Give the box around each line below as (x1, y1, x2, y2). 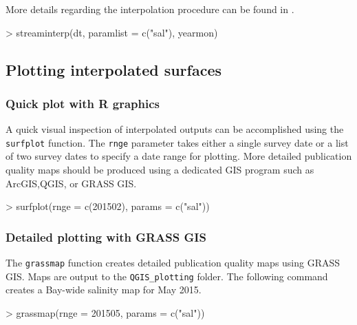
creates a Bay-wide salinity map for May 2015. (6, 282, 202, 297)
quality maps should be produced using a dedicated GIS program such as (6, 162, 314, 177)
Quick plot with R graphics (6, 94, 160, 112)
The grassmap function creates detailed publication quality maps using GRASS (6, 255, 340, 270)
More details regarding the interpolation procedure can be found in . (6, 2, 294, 16)
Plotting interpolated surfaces (6, 59, 222, 80)
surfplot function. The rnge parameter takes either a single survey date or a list (6, 135, 349, 149)
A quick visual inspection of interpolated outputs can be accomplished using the (6, 122, 344, 136)
